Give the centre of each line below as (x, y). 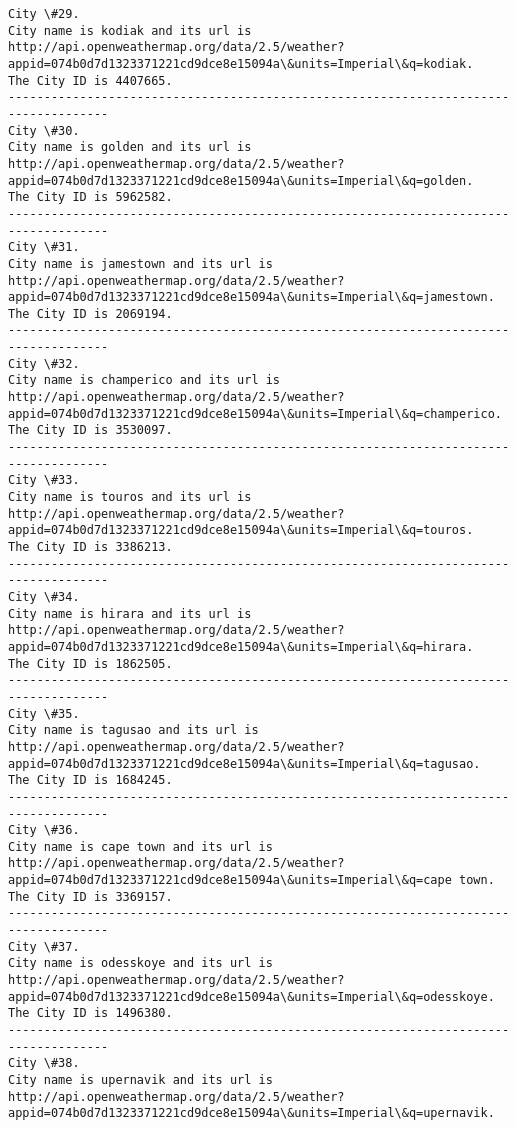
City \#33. (44, 480)
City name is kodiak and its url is (130, 30)
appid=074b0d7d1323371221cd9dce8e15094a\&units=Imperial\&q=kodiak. (241, 63)
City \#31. (44, 247)
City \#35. (44, 713)
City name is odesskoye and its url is (140, 963)
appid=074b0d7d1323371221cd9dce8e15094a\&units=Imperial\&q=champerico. (255, 413)
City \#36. (44, 830)
